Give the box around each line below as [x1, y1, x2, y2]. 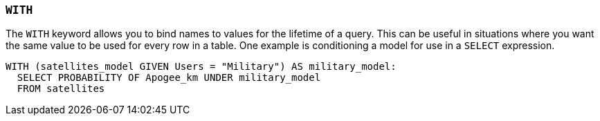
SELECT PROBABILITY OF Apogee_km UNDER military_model [17, 72, 321, 84]
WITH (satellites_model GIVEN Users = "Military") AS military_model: [6, 61, 397, 73]
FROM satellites [17, 83, 105, 95]
